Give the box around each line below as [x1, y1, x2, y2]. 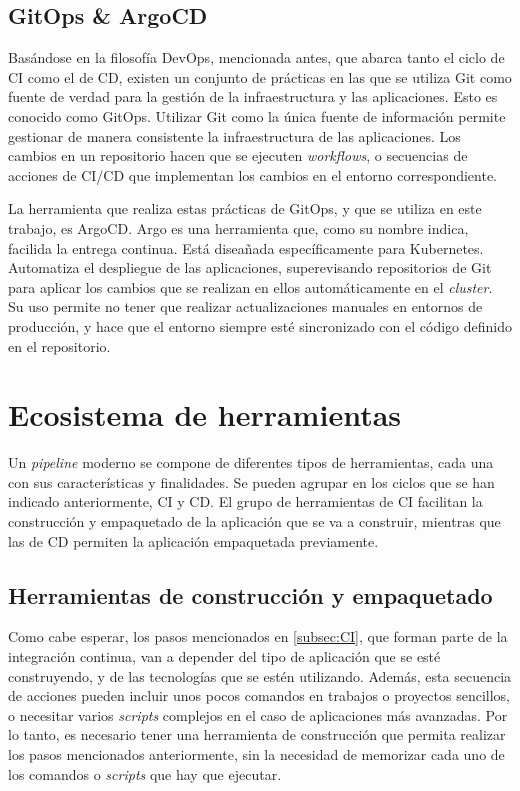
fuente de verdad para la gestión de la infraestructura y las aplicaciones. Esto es [8, 86, 498, 107]
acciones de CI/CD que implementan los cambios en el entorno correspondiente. [8, 164, 498, 185]
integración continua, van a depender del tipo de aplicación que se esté [8, 646, 441, 666]
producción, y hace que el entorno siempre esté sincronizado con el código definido [8, 315, 512, 336]
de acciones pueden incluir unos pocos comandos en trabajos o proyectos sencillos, [8, 685, 510, 706]
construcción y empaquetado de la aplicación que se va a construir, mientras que [8, 511, 501, 532]
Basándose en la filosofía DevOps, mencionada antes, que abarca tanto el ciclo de [8, 47, 505, 68]
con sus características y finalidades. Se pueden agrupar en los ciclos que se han [8, 471, 495, 492]
